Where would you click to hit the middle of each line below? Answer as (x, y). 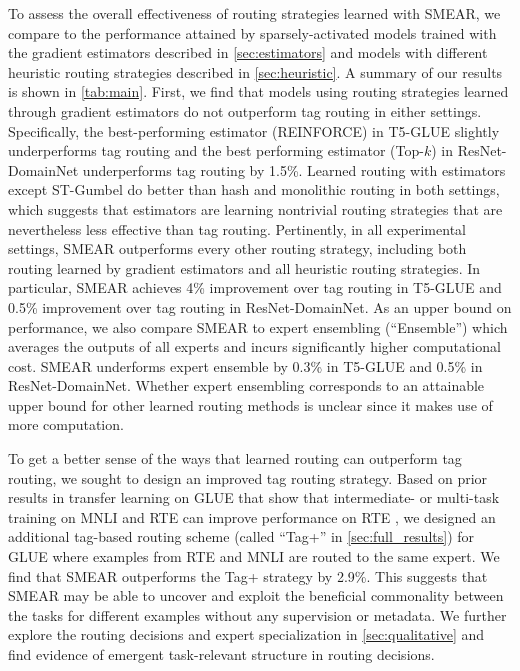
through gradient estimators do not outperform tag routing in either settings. (245, 110)
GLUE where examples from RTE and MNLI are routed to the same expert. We (254, 556)
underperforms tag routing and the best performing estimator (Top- (216, 150)
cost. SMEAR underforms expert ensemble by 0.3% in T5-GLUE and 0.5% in (245, 365)
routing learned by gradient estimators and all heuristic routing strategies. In (244, 267)
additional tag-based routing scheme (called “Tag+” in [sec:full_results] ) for (241, 536)
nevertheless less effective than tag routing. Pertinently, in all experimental (237, 228)
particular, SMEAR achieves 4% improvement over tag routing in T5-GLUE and (255, 287)
